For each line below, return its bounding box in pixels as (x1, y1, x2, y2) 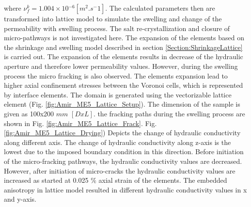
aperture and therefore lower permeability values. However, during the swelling (4, 61, 238, 71)
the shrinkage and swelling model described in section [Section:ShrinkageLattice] (4, 42, 243, 52)
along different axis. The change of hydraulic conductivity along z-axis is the (4, 137, 231, 147)
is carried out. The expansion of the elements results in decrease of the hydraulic (4, 51, 243, 62)
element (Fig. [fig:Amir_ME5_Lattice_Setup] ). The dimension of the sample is (4, 99, 240, 109)
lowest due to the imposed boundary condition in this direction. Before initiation (4, 146, 244, 157)
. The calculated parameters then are (105, 3, 215, 13)
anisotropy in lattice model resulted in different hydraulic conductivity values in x (4, 184, 247, 194)
